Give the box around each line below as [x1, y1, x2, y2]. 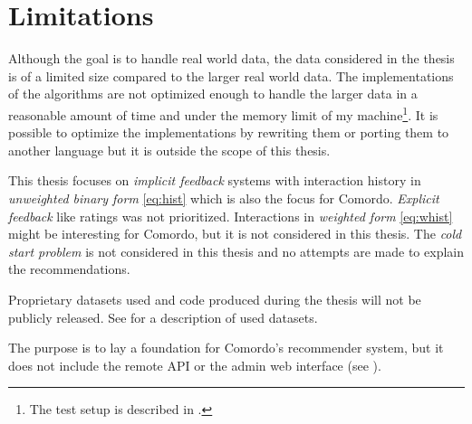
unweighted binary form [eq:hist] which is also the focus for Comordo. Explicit [8, 188, 439, 207]
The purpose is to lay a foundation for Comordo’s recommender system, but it [8, 338, 444, 357]
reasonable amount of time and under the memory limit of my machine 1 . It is [8, 102, 438, 124]
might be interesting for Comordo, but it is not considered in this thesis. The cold [8, 224, 462, 243]
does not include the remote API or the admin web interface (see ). [8, 355, 381, 374]
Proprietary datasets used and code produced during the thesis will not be [8, 289, 421, 308]
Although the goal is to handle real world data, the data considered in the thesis [8, 49, 455, 68]
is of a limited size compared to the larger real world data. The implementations [8, 66, 454, 85]
